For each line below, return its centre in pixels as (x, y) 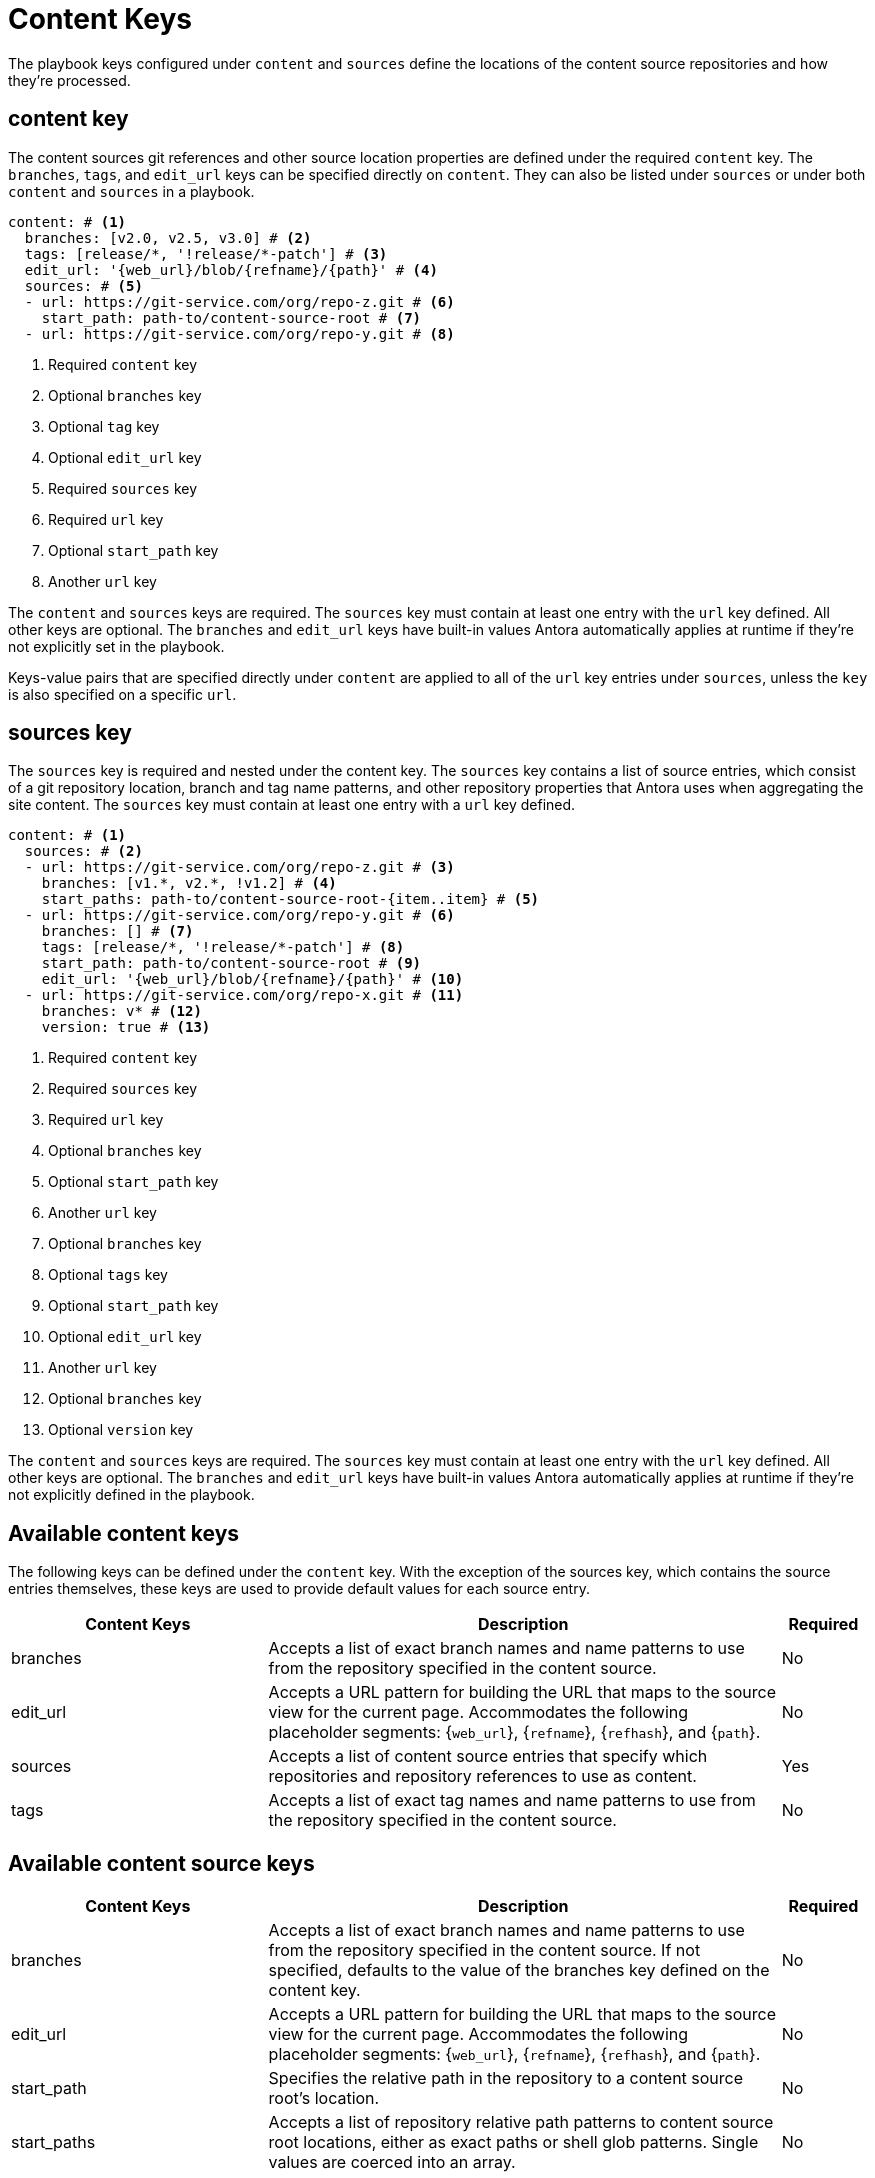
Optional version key (121, 1430)
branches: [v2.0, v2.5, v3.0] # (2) (168, 237)
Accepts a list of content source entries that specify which (488, 1756)
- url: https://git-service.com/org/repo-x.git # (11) (244, 995)
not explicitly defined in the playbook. (131, 1495)
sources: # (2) (83, 851)
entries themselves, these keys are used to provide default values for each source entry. (299, 1589)
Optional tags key (108, 1275)
